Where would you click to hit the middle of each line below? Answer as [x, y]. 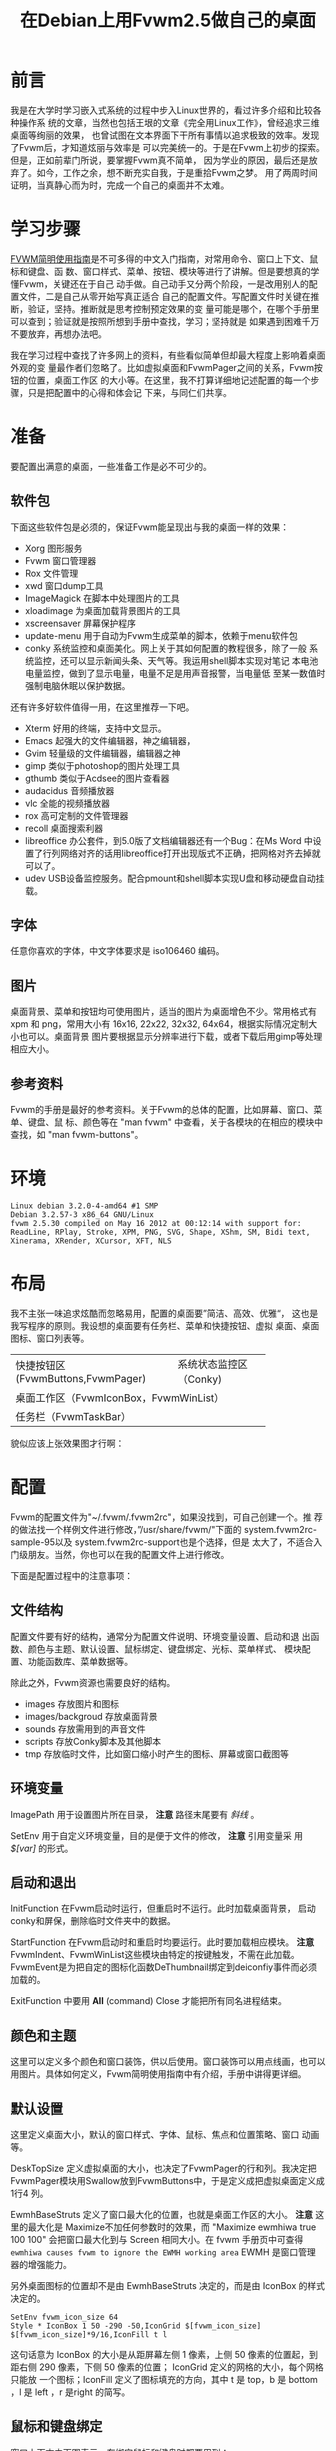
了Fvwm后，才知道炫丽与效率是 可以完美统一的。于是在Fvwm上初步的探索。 [167, 147]
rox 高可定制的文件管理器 [76, 815]
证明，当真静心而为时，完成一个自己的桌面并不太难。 [120, 185]
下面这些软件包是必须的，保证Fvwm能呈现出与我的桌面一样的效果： [150, 527]
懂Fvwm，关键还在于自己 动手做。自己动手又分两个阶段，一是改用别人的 [160, 283]
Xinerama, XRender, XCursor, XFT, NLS [91, 1241]
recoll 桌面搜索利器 [64, 828]
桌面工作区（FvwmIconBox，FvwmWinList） [120, 1398]
